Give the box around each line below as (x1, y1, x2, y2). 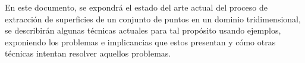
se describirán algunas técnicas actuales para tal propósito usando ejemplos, (5, 24, 281, 37)
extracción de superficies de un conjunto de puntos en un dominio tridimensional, (5, 12, 301, 25)
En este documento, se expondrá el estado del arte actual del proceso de (5, 1, 268, 13)
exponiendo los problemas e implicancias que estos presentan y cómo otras (5, 35, 276, 48)
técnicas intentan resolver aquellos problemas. (5, 47, 171, 59)
